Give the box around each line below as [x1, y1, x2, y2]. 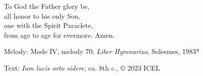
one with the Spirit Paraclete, [4, 20, 93, 30]
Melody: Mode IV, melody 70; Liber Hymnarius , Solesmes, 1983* [4, 46, 200, 56]
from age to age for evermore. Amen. [4, 29, 115, 40]
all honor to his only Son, [4, 10, 81, 21]
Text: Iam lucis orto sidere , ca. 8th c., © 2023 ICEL [4, 62, 160, 73]
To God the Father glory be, [4, 1, 89, 11]
